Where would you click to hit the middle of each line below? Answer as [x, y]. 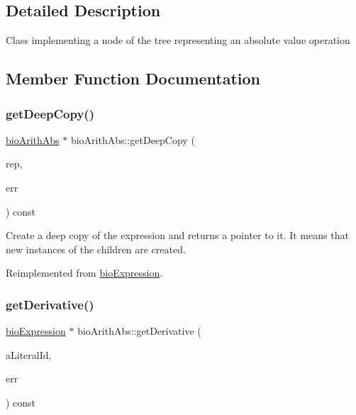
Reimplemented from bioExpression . [84, 273]
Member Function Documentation [133, 78]
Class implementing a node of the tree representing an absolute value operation [178, 40]
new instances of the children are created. [96, 249]
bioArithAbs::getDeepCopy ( [133, 139]
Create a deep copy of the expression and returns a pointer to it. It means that [177, 235]
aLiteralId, [29, 354]
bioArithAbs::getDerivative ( [139, 331]
